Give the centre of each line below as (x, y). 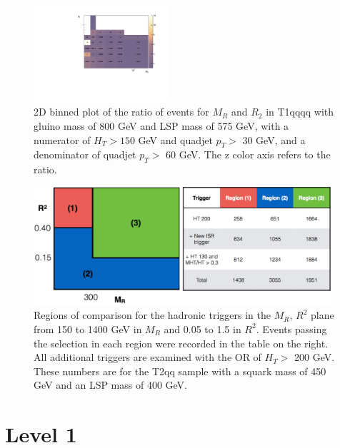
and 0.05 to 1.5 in (202, 329)
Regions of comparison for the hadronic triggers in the (152, 315)
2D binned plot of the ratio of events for (121, 112)
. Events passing (291, 329)
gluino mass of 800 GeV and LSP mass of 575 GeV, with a (161, 126)
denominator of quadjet (85, 154)
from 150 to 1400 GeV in (88, 329)
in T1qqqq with (300, 112)
